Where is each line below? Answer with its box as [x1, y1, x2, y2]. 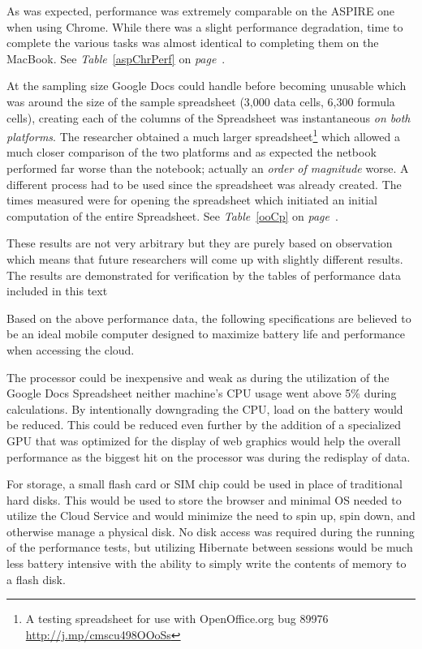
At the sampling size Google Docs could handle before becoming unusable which [6, 77, 407, 94]
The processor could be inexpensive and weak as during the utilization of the [6, 368, 390, 385]
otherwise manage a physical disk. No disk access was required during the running [6, 522, 415, 539]
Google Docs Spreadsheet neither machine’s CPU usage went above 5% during [6, 385, 397, 402]
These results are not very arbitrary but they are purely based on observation [6, 234, 393, 251]
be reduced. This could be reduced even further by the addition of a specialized [6, 416, 402, 433]
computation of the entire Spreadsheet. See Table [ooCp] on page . [6, 207, 338, 224]
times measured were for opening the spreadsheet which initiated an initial [6, 191, 378, 208]
